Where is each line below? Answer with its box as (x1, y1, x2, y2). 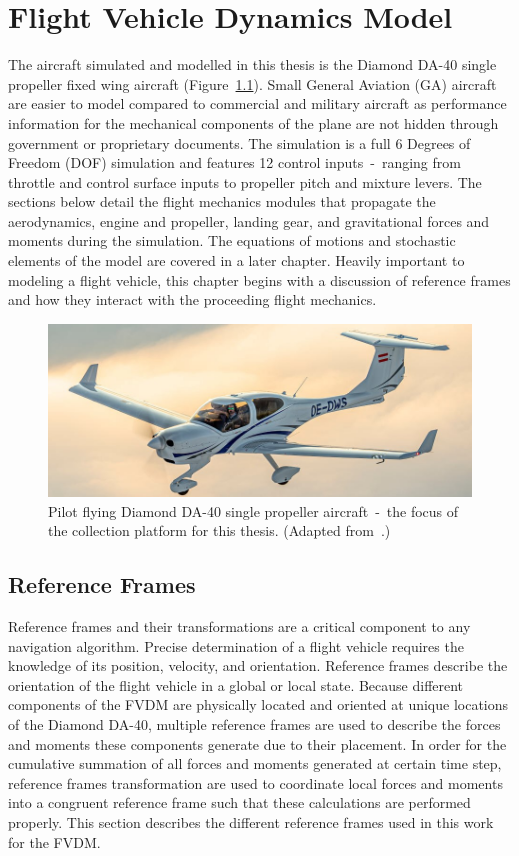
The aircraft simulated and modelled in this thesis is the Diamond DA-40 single (8, 54, 497, 75)
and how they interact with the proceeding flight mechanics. (8, 289, 377, 310)
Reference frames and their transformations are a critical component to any (8, 616, 471, 637)
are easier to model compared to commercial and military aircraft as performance (8, 93, 507, 114)
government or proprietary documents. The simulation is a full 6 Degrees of (8, 132, 471, 153)
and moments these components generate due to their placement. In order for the (8, 733, 507, 754)
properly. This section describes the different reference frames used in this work (8, 811, 494, 832)
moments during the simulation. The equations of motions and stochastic (8, 230, 456, 251)
